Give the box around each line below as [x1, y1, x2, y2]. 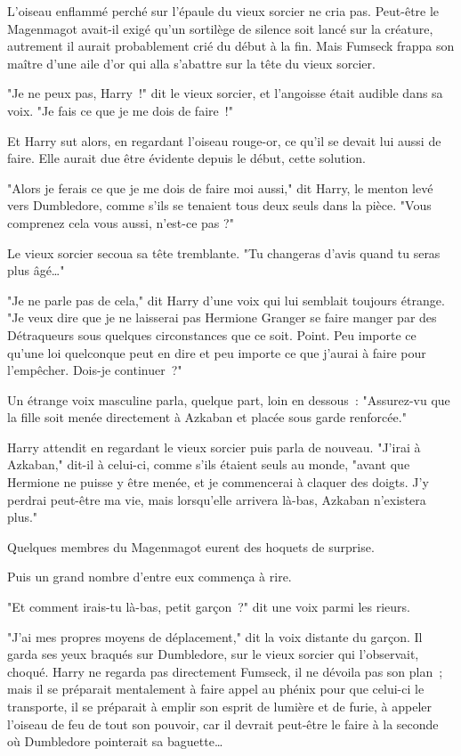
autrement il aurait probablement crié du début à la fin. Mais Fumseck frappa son [7, 37, 455, 55]
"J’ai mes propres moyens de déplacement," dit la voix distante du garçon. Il [7, 627, 423, 646]
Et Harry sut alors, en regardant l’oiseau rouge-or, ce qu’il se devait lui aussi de [7, 131, 441, 150]
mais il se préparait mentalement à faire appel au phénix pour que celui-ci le [7, 679, 425, 698]
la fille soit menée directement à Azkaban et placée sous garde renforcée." [7, 408, 407, 427]
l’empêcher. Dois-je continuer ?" [7, 361, 182, 379]
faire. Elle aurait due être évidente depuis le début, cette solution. [7, 149, 366, 167]
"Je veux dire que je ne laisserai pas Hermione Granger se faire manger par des [7, 308, 437, 327]
